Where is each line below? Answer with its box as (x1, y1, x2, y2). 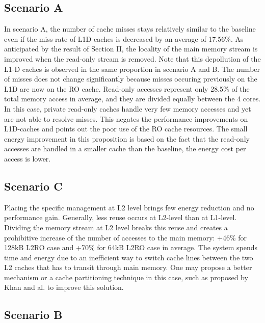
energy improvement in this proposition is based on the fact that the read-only (4, 133, 250, 144)
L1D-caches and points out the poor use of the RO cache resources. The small (4, 123, 248, 134)
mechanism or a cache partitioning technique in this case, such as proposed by (4, 272, 248, 282)
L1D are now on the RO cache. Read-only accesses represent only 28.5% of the (4, 83, 250, 94)
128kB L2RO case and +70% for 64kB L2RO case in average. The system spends (4, 242, 258, 253)
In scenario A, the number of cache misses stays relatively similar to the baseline (4, 23, 256, 34)
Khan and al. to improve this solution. (4, 282, 124, 292)
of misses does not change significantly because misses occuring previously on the (4, 73, 257, 84)
